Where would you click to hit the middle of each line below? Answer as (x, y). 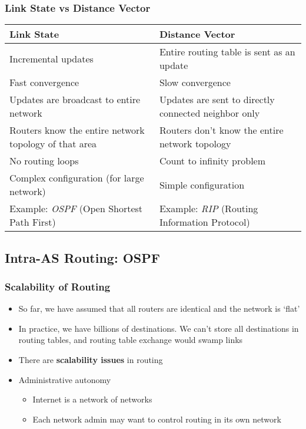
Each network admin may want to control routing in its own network (157, 419)
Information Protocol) (204, 222)
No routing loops (44, 161)
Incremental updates (51, 58)
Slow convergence (195, 82)
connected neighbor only (209, 113)
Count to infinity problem (212, 161)
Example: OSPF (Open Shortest (76, 209)
